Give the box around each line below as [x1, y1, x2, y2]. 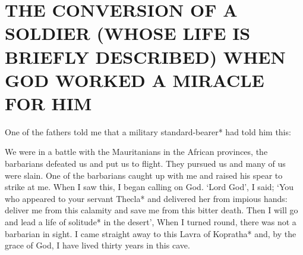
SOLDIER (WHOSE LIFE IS [5, 21, 251, 45]
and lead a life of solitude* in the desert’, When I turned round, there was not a [5, 216, 296, 228]
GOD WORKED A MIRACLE [5, 67, 264, 92]
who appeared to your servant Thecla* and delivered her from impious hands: [5, 192, 288, 204]
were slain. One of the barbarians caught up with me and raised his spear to [5, 169, 283, 181]
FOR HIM [5, 91, 92, 115]
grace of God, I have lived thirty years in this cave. [5, 239, 190, 251]
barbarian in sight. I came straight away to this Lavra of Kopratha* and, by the [5, 227, 296, 240]
